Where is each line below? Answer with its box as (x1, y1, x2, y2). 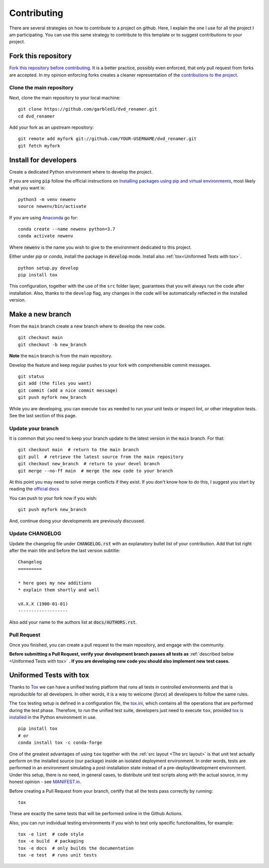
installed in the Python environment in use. (9, 714, 97, 720)
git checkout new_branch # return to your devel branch (18, 461, 160, 467)
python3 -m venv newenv (18, 196, 76, 202)
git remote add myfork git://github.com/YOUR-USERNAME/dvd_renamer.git (18, 136, 197, 142)
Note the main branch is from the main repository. (9, 353, 113, 359)
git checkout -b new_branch (18, 342, 87, 347)
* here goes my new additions (18, 580, 92, 586)
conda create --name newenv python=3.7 (18, 226, 116, 232)
